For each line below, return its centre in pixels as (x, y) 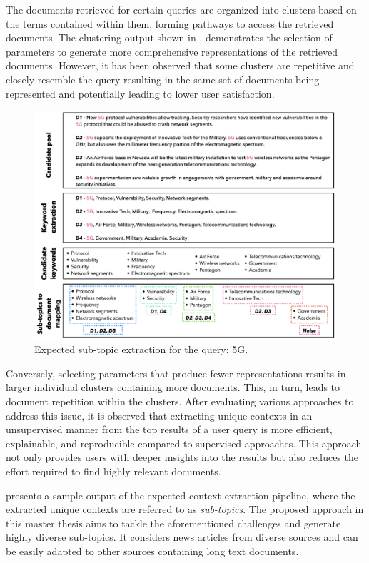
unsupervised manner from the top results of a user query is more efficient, (169, 429)
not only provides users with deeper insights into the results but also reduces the (182, 457)
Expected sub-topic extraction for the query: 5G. (141, 349)
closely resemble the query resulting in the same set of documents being (163, 79)
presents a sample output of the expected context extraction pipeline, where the (181, 495)
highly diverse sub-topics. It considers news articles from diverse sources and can (182, 537)
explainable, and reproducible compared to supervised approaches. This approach (184, 443)
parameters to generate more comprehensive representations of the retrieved (172, 51)
